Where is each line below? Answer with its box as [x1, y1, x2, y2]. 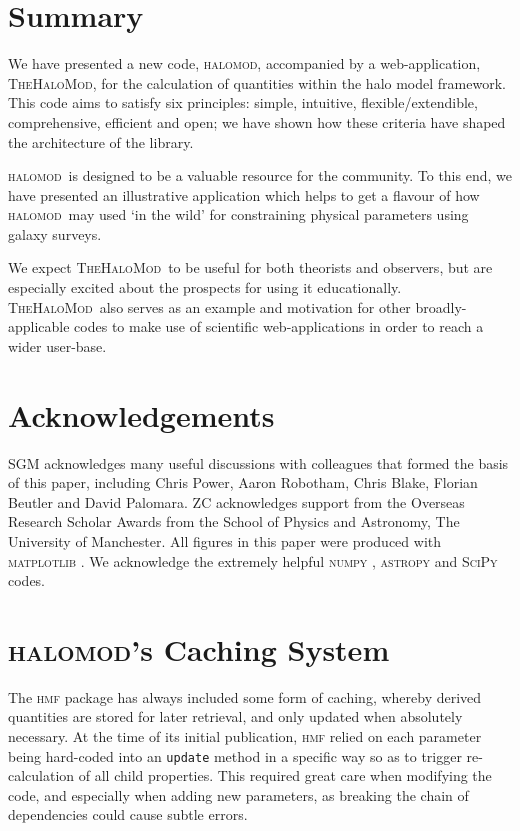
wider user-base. [8, 335, 107, 356]
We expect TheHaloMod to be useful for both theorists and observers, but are [8, 257, 493, 278]
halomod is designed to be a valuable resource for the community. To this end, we [8, 165, 512, 186]
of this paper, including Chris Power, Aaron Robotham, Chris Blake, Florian [8, 472, 478, 493]
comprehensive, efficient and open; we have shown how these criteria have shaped [8, 111, 506, 132]
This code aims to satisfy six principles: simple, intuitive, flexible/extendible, [8, 92, 478, 113]
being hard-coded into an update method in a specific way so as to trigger [8, 745, 462, 766]
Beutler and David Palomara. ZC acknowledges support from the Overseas [8, 491, 465, 512]
